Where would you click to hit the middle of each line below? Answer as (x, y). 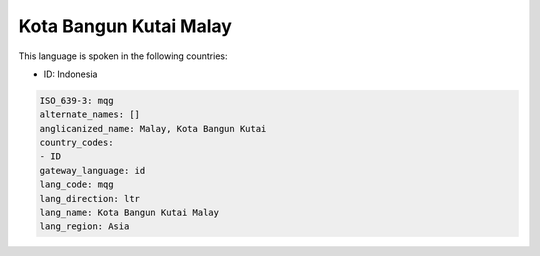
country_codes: (76, 143)
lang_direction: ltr (89, 198)
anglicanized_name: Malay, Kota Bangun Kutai (153, 128)
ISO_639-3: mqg (76, 100)
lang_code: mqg (76, 184)
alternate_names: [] (89, 114)
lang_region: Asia (84, 226)
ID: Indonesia (70, 74)
